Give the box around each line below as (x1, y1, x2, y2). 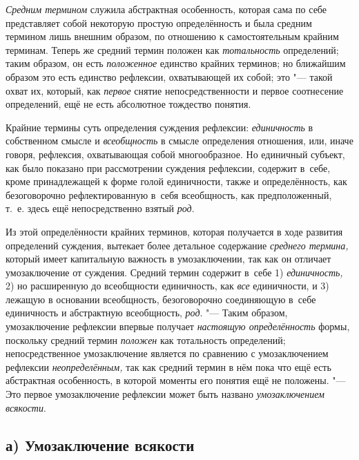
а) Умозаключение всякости (6, 434, 195, 455)
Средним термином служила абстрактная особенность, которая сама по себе (6, 2, 327, 16)
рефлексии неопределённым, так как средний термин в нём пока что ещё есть (6, 359, 331, 374)
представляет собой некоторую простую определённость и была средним (6, 15, 312, 30)
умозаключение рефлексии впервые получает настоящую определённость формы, (6, 319, 350, 334)
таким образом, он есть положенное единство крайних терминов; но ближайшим (6, 56, 346, 70)
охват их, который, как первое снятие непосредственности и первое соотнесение (6, 83, 344, 97)
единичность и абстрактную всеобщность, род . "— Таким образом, (6, 305, 288, 320)
